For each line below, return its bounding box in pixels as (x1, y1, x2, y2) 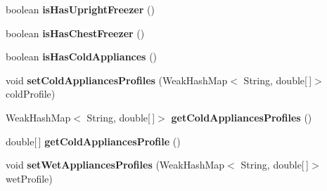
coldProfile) (6, 86, 56, 101)
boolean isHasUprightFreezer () (6, 2, 155, 16)
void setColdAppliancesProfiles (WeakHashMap (6, 72, 228, 87)
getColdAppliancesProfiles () (171, 110, 312, 124)
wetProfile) (6, 171, 53, 185)
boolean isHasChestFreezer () (6, 25, 145, 40)
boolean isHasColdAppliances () (6, 49, 158, 64)
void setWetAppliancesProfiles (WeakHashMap (6, 157, 225, 172)
